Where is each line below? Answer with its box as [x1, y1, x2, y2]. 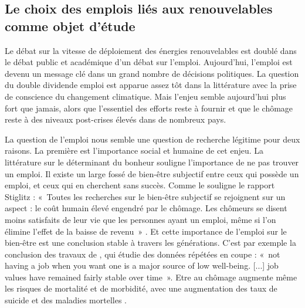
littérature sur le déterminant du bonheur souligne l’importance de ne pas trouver [5, 155, 299, 168]
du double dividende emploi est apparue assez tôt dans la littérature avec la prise [5, 79, 297, 91]
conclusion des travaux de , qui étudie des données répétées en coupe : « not [5, 248, 280, 260]
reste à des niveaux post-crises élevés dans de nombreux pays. [5, 113, 226, 126]
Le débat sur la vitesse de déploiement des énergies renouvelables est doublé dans [5, 44, 297, 56]
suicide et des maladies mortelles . [5, 294, 127, 306]
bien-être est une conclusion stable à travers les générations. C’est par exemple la [5, 236, 296, 249]
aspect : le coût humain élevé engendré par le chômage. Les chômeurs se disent [5, 202, 287, 214]
